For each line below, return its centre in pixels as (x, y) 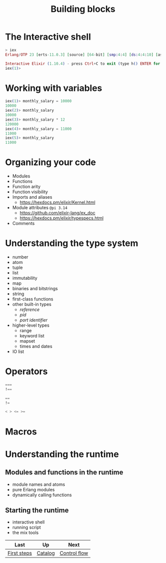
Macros (21, 432)
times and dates (36, 346)
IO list (18, 351)
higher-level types (31, 325)
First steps (20, 553)
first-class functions (33, 299)
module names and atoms (39, 484)
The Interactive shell (48, 37)
